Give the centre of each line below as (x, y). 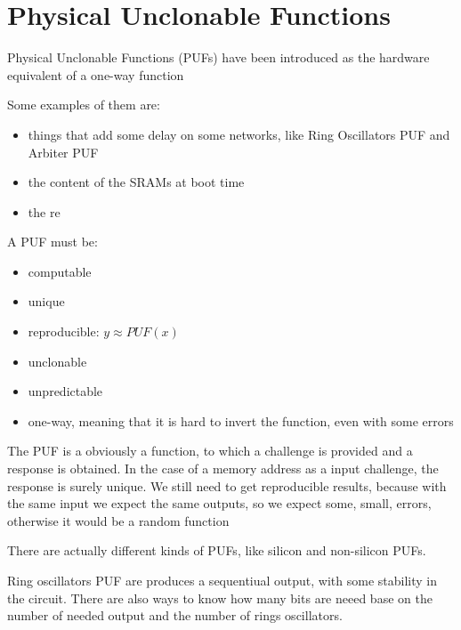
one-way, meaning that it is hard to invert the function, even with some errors (241, 420)
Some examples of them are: (84, 105)
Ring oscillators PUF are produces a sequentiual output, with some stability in (222, 580)
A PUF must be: (53, 242)
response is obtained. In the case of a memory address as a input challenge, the (223, 468)
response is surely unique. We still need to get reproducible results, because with (227, 485)
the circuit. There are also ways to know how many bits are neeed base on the (220, 598)
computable (60, 271)
